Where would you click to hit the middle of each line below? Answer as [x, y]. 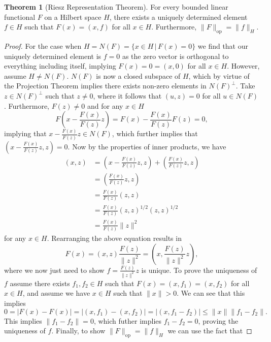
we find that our [223, 45]
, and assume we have [56, 293]
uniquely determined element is [53, 56]
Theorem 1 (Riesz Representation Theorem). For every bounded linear [116, 7]
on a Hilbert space [73, 17]
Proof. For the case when [43, 45]
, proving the [218, 320]
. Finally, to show [78, 331]
